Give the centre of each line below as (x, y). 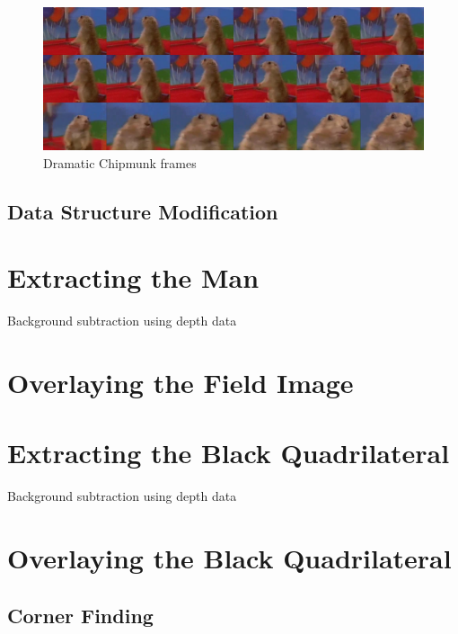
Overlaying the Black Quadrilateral (229, 557)
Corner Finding (80, 615)
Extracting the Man (133, 277)
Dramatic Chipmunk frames (120, 162)
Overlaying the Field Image (181, 382)
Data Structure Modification (143, 211)
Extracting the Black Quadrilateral (229, 453)
